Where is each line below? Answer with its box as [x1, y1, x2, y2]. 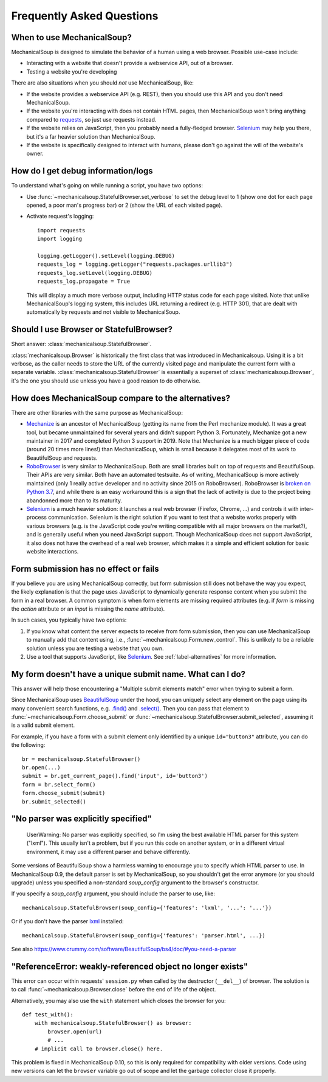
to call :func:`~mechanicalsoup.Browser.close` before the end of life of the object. [11, 986, 216, 993]
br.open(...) [22, 764, 61, 771]
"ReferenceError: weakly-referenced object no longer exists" [11, 961, 248, 971]
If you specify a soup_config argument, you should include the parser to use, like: [11, 890, 216, 897]
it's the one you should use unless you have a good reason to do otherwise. [11, 377, 200, 384]
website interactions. [26, 547, 79, 555]
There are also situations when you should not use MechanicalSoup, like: [11, 79, 194, 86]
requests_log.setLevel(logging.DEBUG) [37, 269, 153, 276]
